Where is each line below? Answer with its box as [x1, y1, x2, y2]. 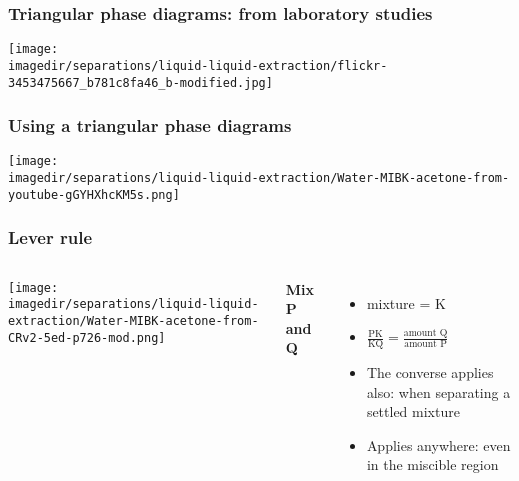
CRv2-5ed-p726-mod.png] [8, 330, 166, 345]
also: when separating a [366, 381, 511, 402]
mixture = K [366, 292, 446, 313]
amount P [404, 339, 447, 350]
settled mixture [366, 401, 460, 422]
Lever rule [8, 225, 93, 250]
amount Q [403, 327, 448, 338]
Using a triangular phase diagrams [8, 113, 292, 138]
